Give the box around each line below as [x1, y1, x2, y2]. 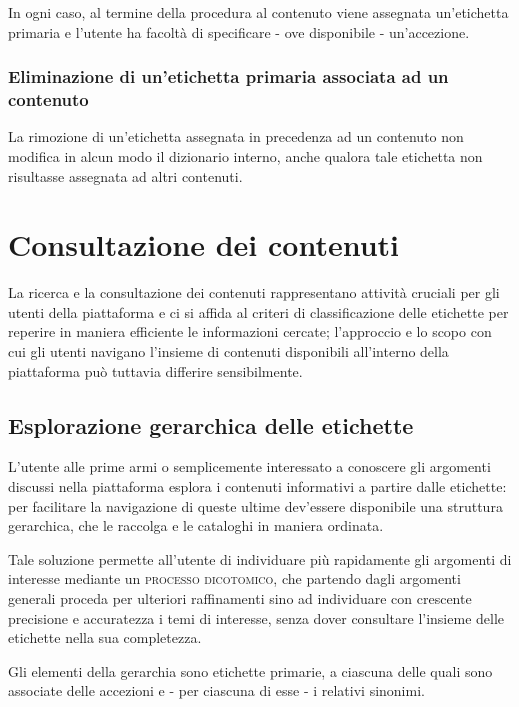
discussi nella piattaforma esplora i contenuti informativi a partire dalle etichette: [8, 476, 507, 496]
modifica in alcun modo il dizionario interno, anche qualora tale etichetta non [8, 145, 483, 166]
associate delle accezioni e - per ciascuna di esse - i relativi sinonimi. [8, 680, 425, 701]
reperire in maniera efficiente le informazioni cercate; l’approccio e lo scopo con [8, 321, 492, 342]
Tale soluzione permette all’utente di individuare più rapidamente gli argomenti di [8, 548, 512, 569]
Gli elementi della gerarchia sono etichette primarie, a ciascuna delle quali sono [8, 660, 493, 681]
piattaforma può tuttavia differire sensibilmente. [8, 360, 303, 381]
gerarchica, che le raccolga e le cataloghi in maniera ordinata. [8, 515, 384, 536]
